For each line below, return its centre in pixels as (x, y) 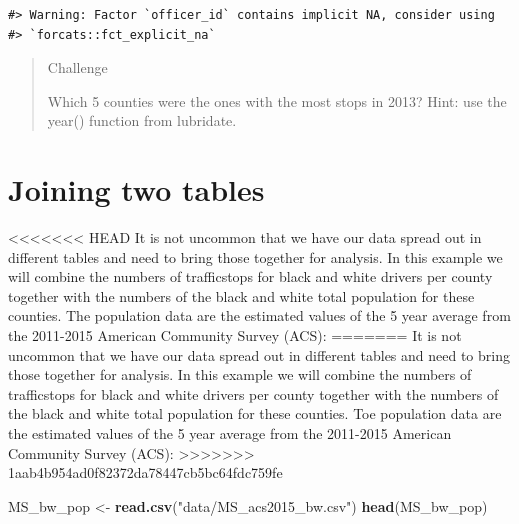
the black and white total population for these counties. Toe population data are (255, 413)
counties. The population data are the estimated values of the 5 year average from (259, 315)
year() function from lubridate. (142, 120)
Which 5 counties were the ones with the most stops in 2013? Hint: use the (277, 100)
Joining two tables (136, 189)
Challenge (77, 67)
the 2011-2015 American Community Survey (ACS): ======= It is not (235, 335)
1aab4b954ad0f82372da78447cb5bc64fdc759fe (145, 472)
